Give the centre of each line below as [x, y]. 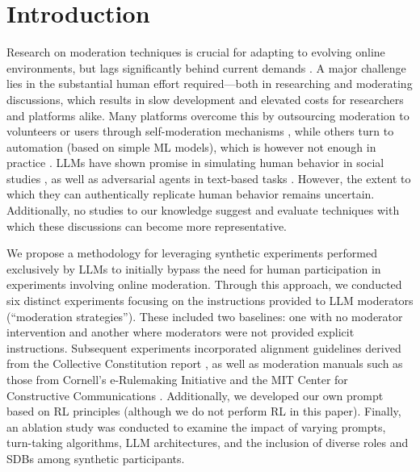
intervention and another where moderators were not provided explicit [181, 332]
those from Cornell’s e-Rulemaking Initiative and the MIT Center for [177, 379]
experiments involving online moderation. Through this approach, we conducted [204, 284]
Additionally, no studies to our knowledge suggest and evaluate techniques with [203, 210]
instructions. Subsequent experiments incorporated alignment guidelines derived [204, 347]
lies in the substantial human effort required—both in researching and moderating [210, 84]
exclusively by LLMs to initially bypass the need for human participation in [194, 268]
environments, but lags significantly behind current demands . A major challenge [206, 67]
